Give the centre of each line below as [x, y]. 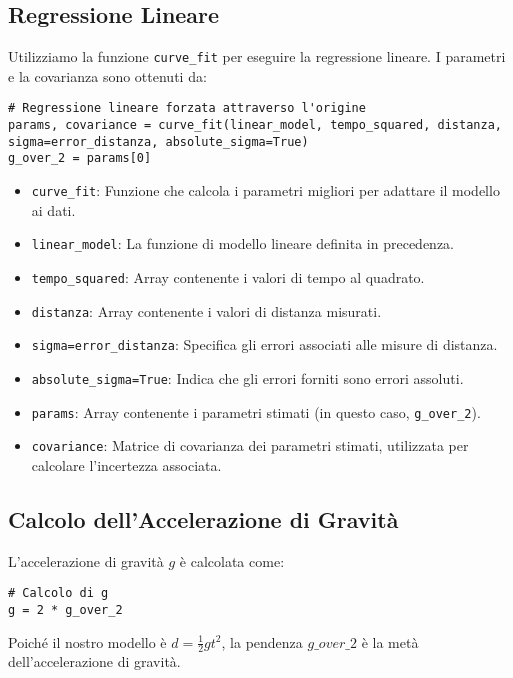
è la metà [390, 641]
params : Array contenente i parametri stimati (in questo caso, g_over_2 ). [256, 411]
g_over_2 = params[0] [80, 158]
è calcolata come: [232, 560]
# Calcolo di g [58, 593]
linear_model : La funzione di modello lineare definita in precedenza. [242, 243]
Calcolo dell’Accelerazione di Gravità [203, 518]
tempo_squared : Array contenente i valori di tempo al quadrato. [228, 276]
